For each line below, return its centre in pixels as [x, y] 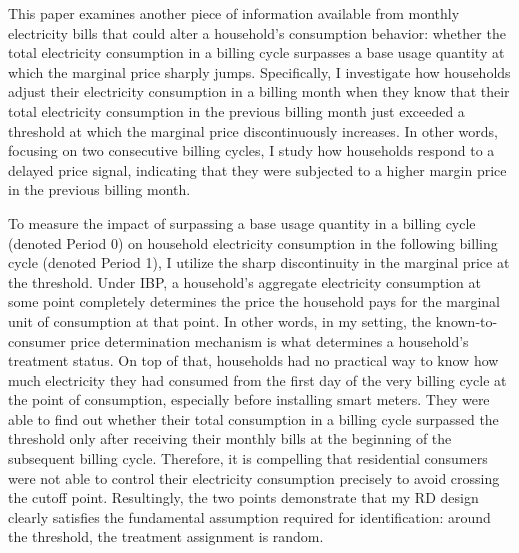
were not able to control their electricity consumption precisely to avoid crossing [254, 477]
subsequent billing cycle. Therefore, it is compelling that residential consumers [248, 458]
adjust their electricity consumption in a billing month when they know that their [259, 91]
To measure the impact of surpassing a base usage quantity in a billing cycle [242, 222]
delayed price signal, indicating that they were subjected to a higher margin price [257, 169]
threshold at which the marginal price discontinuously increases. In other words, [253, 130]
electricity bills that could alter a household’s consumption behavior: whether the [257, 32]
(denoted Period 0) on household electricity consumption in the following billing [253, 242]
